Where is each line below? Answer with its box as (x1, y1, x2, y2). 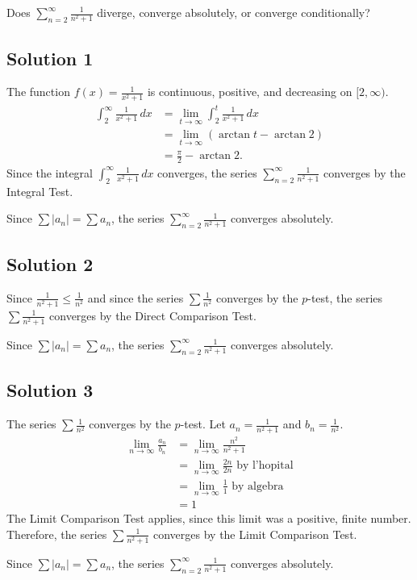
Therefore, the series (6, 525, 107, 542)
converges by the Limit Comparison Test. (152, 525, 357, 542)
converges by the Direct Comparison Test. (49, 307, 256, 323)
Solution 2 (6, 251, 94, 276)
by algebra (231, 480, 284, 492)
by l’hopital (236, 460, 294, 472)
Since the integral (6, 164, 93, 181)
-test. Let (180, 415, 226, 432)
